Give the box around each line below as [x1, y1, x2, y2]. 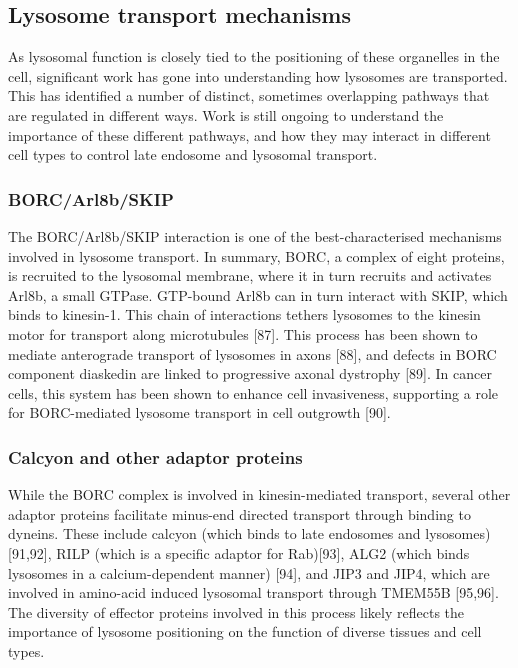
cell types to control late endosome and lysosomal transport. [8, 144, 378, 165]
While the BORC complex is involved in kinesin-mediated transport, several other [8, 484, 511, 505]
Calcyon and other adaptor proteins [8, 444, 303, 469]
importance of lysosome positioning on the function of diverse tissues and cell [8, 621, 482, 642]
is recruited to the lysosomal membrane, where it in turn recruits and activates [8, 265, 492, 286]
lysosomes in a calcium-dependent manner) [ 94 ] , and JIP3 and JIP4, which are [8, 562, 490, 583]
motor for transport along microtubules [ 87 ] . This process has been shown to [8, 323, 478, 344]
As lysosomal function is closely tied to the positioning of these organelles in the [8, 46, 500, 67]
